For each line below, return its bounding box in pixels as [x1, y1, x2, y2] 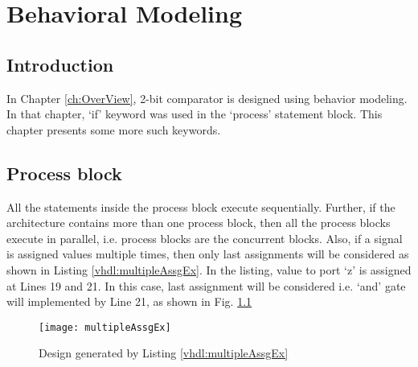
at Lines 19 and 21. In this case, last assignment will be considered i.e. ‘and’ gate [6, 277, 406, 294]
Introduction [6, 52, 114, 76]
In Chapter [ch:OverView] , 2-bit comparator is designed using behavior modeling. [6, 89, 408, 106]
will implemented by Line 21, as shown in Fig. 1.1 [6, 293, 252, 310]
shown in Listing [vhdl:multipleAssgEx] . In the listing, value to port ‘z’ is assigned [6, 261, 412, 278]
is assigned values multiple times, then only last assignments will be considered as [6, 245, 409, 262]
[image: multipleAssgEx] [39, 321, 171, 333]
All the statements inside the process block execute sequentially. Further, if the [6, 198, 395, 215]
